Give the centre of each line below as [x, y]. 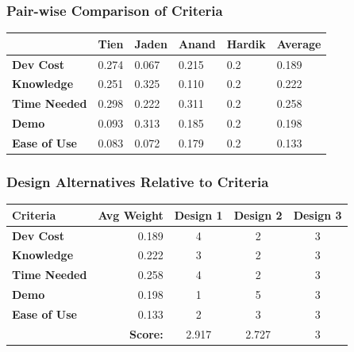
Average [299, 43]
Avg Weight [131, 214]
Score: [146, 333]
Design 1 [198, 214]
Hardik [246, 43]
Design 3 [317, 214]
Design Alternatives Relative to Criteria [138, 181]
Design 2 [258, 214]
